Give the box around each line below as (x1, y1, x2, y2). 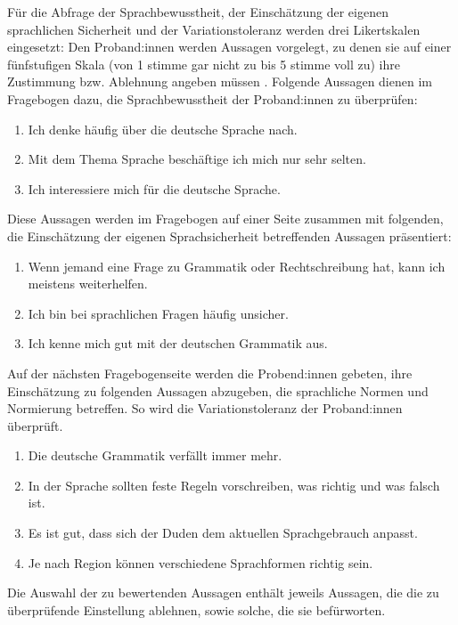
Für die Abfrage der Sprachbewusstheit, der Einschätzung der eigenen (7, 3, 388, 20)
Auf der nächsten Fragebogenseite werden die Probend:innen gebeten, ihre (7, 363, 413, 382)
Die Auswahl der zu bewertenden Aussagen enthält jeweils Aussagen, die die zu (7, 583, 439, 602)
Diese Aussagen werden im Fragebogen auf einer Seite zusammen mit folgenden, (7, 209, 444, 228)
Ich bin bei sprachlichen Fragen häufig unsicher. (28, 304, 289, 322)
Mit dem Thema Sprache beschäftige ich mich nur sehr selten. (28, 150, 366, 168)
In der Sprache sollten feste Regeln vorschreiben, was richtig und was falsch (28, 475, 440, 494)
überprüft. (7, 416, 63, 434)
